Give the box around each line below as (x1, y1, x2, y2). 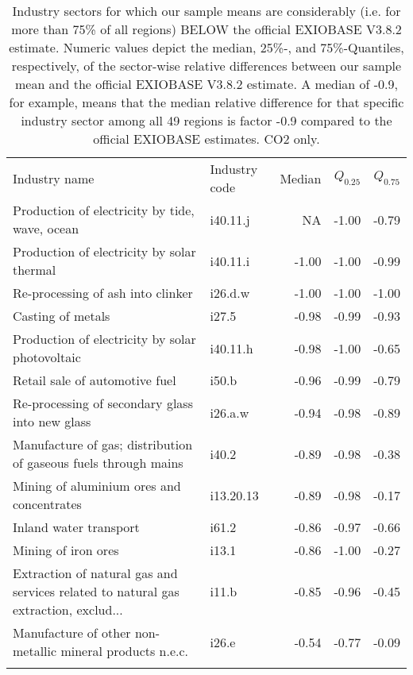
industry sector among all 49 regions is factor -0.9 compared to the (21, 111, 392, 129)
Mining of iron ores (13, 541, 119, 559)
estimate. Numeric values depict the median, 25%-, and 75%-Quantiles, (9, 38, 404, 56)
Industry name (13, 168, 95, 187)
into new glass (13, 412, 91, 430)
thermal (13, 260, 56, 279)
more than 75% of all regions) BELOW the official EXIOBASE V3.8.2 (11, 20, 402, 38)
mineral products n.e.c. (60, 642, 189, 660)
